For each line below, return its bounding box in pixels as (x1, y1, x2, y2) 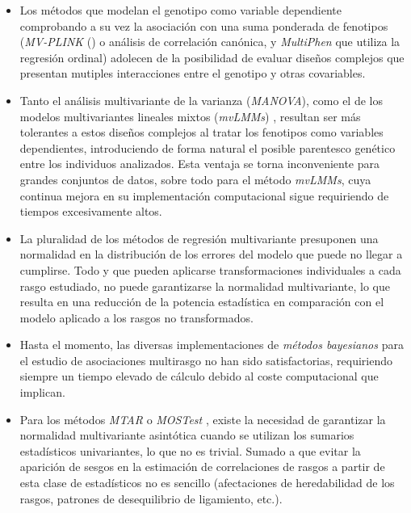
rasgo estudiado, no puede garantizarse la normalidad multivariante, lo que (19, 277, 390, 294)
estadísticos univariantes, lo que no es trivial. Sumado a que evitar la (19, 442, 361, 459)
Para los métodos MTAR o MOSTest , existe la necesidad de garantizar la (19, 410, 386, 427)
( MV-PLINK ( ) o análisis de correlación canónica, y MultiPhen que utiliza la (19, 33, 401, 50)
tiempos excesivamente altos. (19, 203, 162, 220)
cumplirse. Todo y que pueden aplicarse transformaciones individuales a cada (19, 261, 401, 278)
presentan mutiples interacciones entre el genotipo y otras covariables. (19, 65, 366, 82)
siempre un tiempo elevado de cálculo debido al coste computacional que (19, 368, 379, 385)
